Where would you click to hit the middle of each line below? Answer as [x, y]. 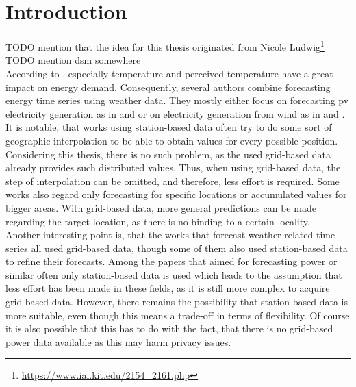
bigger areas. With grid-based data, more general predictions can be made [161, 207]
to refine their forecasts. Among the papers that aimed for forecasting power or [171, 261]
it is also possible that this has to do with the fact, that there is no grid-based [169, 328]
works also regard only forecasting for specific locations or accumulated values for [176, 194]
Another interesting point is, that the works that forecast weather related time [170, 235]
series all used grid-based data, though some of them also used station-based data [177, 248]
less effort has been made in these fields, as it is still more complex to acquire [168, 288]
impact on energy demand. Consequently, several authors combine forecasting [168, 87]
